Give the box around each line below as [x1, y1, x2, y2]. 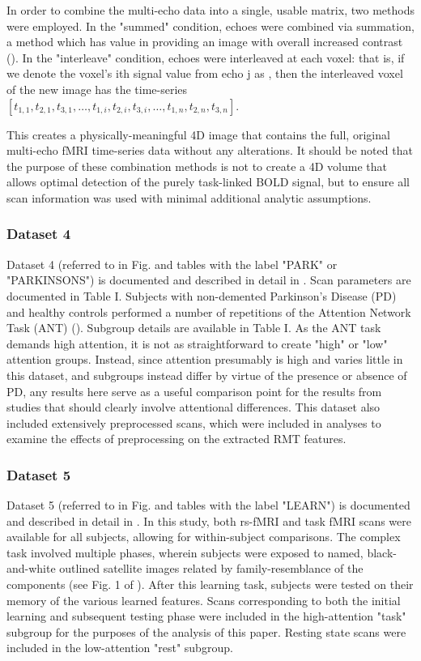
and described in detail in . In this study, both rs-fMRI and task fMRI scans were [6, 512, 412, 529]
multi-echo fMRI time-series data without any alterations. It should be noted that [6, 142, 413, 159]
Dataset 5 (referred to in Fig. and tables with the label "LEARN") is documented [6, 497, 410, 514]
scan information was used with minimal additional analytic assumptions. [6, 189, 372, 206]
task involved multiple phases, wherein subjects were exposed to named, [6, 544, 364, 561]
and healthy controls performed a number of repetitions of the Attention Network [6, 303, 411, 320]
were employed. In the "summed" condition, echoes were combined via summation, [6, 17, 415, 34]
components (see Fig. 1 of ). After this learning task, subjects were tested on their [6, 576, 414, 593]
